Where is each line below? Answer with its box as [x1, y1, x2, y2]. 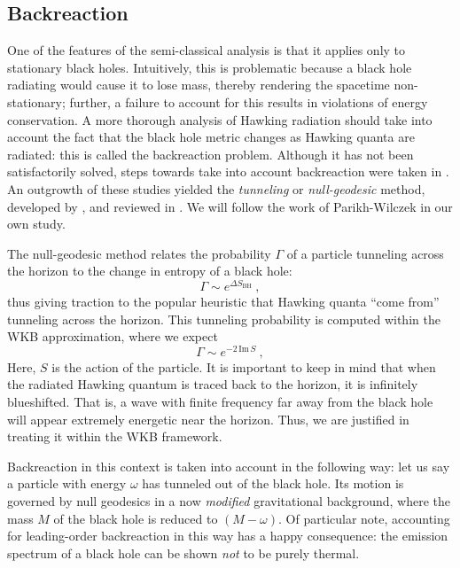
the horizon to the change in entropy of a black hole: [7, 261, 292, 280]
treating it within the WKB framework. [7, 427, 222, 446]
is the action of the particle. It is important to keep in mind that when [51, 357, 436, 376]
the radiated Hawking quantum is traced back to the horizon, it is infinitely [7, 375, 418, 393]
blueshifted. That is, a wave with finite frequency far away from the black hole [7, 393, 433, 411]
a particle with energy [7, 474, 127, 493]
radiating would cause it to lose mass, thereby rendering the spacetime [7, 75, 390, 94]
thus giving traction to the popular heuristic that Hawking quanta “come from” [7, 292, 440, 310]
